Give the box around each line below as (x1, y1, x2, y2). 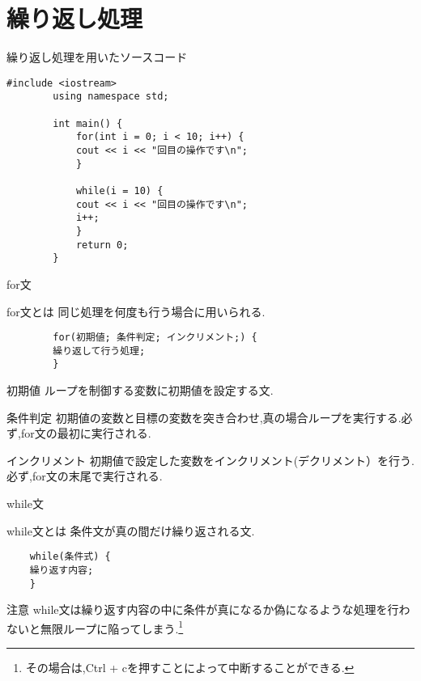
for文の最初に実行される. (20, 425, 151, 442)
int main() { (53, 117, 123, 129)
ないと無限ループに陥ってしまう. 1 (6, 617, 184, 637)
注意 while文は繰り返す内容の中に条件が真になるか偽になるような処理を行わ (6, 601, 410, 618)
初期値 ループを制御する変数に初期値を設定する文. (6, 382, 274, 399)
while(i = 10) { (75, 184, 164, 197)
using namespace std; (53, 91, 169, 103)
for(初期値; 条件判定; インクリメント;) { (53, 332, 257, 344)
